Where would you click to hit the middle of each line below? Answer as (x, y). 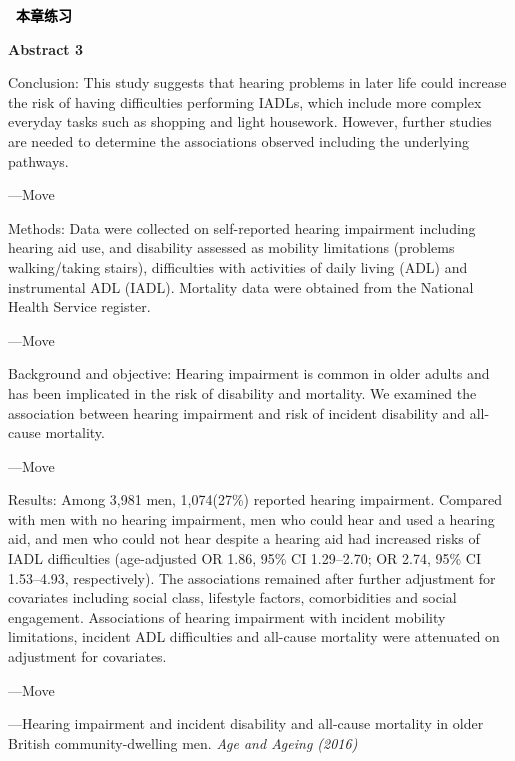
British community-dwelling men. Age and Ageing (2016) (183, 742)
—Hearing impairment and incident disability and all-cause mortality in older (246, 723)
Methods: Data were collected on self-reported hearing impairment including (242, 227)
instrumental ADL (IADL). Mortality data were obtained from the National (241, 286)
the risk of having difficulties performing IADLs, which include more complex (245, 101)
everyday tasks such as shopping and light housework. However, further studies (250, 121)
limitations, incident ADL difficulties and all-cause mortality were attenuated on (254, 636)
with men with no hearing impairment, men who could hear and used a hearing (251, 518)
